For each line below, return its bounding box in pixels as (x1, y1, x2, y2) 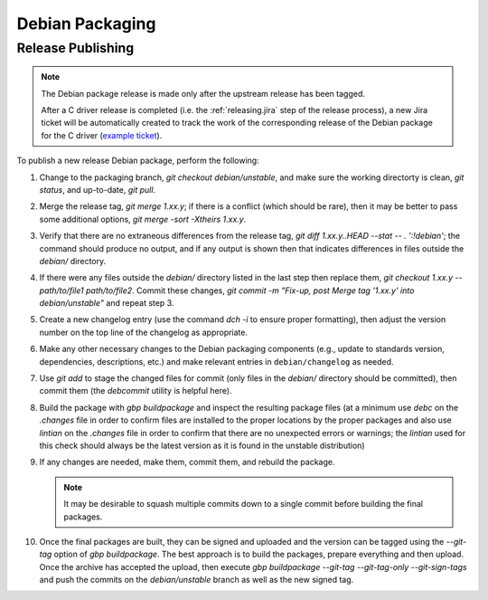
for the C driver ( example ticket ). (41, 129, 163, 140)
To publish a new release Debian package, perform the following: (16, 155, 259, 167)
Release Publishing (16, 40, 135, 56)
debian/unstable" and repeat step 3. (39, 298, 174, 309)
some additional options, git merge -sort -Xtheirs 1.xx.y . (39, 214, 247, 224)
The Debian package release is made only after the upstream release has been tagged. (41, 88, 366, 99)
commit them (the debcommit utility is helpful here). (39, 386, 232, 396)
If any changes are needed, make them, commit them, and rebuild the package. (39, 457, 335, 468)
